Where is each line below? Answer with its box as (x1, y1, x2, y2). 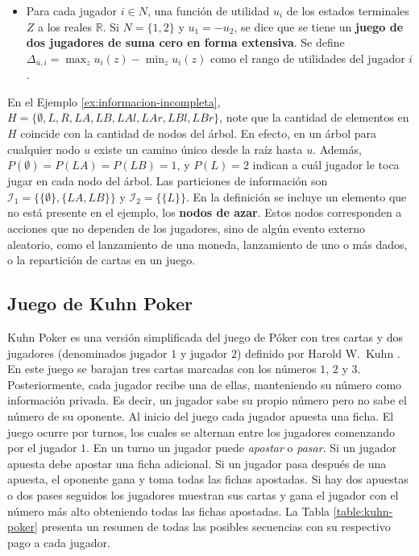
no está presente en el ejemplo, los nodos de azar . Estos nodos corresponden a (7, 204, 402, 221)
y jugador (180, 344, 228, 361)
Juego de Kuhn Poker (7, 291, 193, 316)
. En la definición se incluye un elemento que (186, 188, 407, 205)
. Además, (313, 140, 362, 157)
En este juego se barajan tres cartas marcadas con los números (7, 360, 317, 377)
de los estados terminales (286, 2, 409, 19)
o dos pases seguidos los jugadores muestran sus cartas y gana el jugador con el (7, 486, 399, 503)
